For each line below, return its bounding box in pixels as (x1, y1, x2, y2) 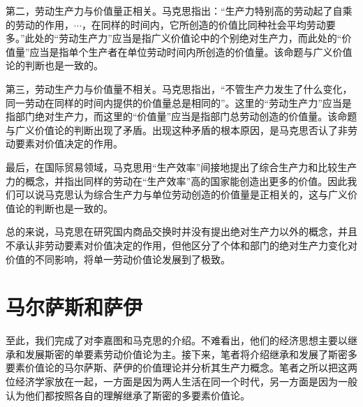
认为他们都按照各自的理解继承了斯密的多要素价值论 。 (6, 387, 250, 402)
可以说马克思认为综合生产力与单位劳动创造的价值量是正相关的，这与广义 (15, 187, 348, 202)
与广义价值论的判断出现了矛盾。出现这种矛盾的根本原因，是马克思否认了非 (6, 122, 348, 137)
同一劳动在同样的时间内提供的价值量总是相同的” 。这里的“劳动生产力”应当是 (6, 95, 352, 110)
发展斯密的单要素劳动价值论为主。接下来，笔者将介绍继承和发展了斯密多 (24, 346, 357, 361)
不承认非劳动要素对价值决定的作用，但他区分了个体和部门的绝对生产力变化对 (6, 237, 357, 252)
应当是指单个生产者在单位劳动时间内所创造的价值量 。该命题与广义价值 (29, 44, 353, 59)
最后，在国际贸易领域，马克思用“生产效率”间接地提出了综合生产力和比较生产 (6, 159, 357, 174)
